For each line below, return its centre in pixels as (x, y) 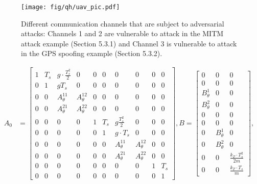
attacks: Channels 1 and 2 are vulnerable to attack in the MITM (122, 33)
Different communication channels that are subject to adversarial (123, 23)
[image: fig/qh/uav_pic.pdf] (71, 7)
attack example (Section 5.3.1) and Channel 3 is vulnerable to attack (129, 43)
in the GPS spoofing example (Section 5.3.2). (92, 53)
